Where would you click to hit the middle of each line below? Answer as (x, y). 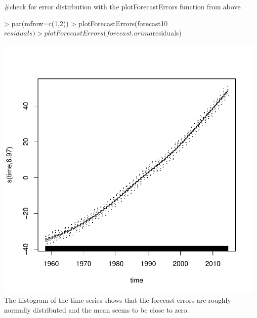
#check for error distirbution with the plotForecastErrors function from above (122, 6)
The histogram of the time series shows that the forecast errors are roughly (118, 300)
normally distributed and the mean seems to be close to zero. (97, 309)
